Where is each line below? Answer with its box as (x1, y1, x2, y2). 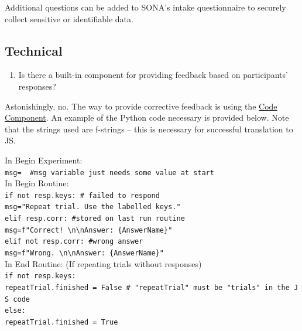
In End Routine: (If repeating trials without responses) (5, 257, 202, 269)
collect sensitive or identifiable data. (5, 12, 133, 25)
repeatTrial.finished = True (5, 318, 118, 326)
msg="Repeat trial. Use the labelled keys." (5, 203, 181, 211)
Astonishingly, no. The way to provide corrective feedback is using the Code (5, 100, 277, 112)
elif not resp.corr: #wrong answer (5, 237, 143, 246)
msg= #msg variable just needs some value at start (5, 168, 214, 177)
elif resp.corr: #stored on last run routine (5, 214, 185, 223)
